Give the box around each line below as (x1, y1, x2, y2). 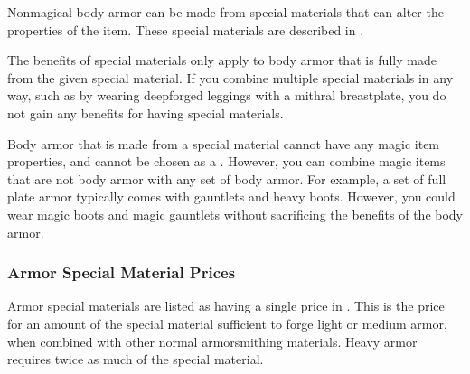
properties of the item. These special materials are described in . (7, 20, 364, 39)
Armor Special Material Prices (7, 261, 236, 284)
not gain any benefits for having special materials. (7, 103, 284, 122)
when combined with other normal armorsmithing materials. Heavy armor (7, 332, 418, 351)
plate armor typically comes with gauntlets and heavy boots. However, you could (7, 187, 456, 206)
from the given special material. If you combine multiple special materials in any (7, 68, 454, 87)
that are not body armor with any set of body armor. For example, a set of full (7, 169, 446, 188)
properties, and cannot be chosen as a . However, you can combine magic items (7, 152, 446, 171)
